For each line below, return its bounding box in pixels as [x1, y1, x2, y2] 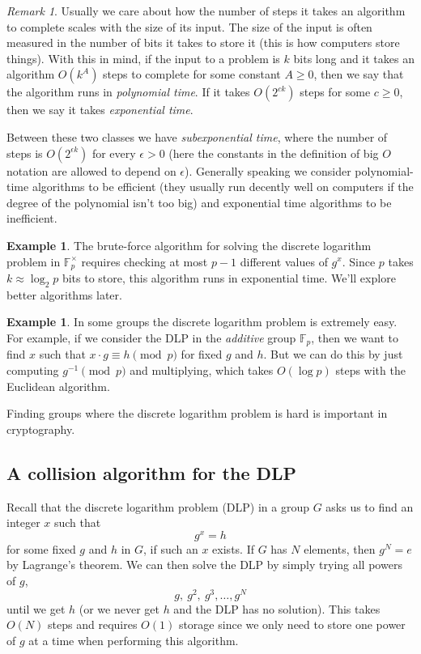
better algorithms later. [6, 286, 122, 303]
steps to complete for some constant [103, 66, 281, 83]
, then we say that [313, 66, 404, 83]
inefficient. [6, 210, 57, 227]
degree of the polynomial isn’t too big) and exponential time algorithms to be [6, 193, 392, 210]
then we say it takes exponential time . [6, 101, 193, 118]
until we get [6, 600, 66, 617]
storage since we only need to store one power [178, 616, 406, 633]
